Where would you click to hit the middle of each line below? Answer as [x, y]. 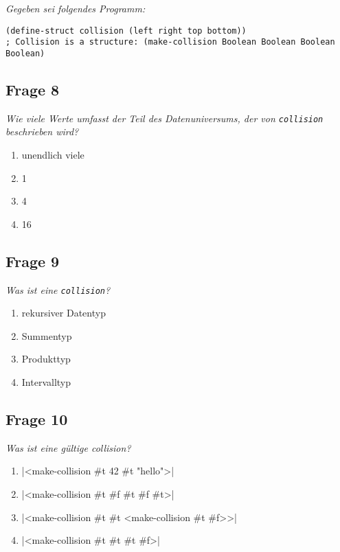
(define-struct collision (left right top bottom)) [126, 31]
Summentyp [47, 335]
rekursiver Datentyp [64, 313]
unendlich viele [53, 155]
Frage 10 [37, 419]
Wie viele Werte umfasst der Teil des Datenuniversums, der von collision [165, 118]
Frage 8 [33, 89]
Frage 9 [33, 261]
